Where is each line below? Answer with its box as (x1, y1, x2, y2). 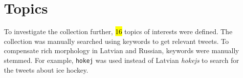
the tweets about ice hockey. (4, 64, 88, 75)
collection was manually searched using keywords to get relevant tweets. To (4, 36, 229, 46)
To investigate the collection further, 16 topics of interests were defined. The (4, 26, 233, 37)
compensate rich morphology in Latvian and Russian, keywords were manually (4, 45, 239, 56)
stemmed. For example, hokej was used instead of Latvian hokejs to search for (4, 55, 239, 65)
